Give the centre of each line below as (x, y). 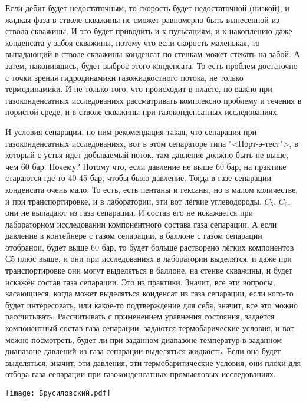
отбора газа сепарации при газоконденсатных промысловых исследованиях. (141, 374)
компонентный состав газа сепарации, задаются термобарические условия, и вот (150, 328)
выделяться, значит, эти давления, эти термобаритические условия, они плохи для (153, 362)
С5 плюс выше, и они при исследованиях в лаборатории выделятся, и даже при (149, 258)
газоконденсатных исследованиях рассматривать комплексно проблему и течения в (154, 100)
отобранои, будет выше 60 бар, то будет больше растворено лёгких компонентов (150, 247)
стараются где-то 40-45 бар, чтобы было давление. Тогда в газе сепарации (138, 178)
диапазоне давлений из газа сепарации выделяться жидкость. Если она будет (143, 351)
